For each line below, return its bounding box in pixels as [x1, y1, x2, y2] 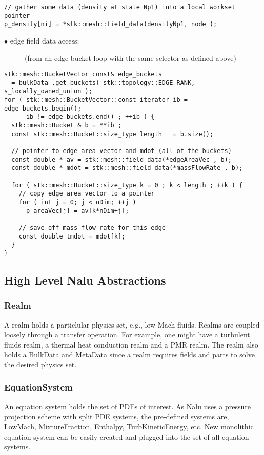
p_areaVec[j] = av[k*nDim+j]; [26, 207, 129, 214]
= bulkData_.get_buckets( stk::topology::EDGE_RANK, [11, 79, 195, 86]
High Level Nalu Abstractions [4, 272, 166, 288]
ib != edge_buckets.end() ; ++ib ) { [26, 113, 155, 121]
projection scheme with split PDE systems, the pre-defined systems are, [4, 411, 229, 422]
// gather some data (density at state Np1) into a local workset [4, 4, 236, 11]
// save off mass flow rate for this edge [18, 224, 166, 231]
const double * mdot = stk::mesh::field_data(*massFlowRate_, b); [11, 164, 243, 172]
